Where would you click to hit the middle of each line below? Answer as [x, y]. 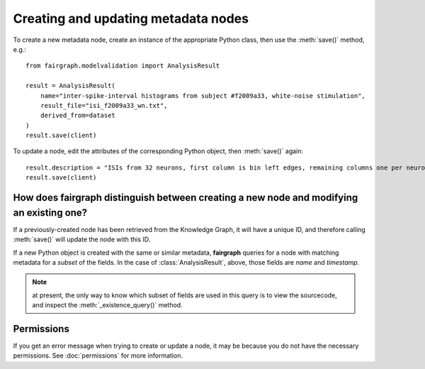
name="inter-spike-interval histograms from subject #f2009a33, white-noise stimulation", [203, 95]
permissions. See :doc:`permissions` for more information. [98, 356]
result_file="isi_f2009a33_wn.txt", [104, 105]
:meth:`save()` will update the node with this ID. [82, 239]
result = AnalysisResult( [71, 86]
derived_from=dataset [78, 116]
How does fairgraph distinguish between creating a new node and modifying [186, 198]
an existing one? [50, 213]
